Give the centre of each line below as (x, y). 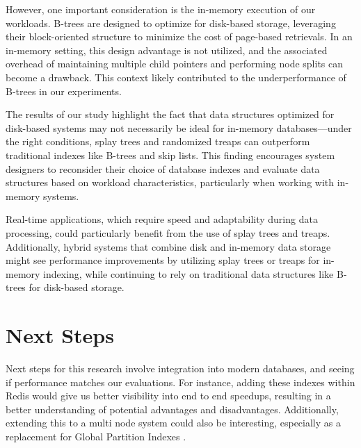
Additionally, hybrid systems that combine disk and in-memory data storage (168, 246)
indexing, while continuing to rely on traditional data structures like (188, 273)
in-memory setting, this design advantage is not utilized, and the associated (167, 50)
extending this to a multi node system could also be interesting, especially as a (173, 423)
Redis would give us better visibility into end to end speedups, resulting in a (168, 396)
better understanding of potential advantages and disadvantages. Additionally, (172, 409)
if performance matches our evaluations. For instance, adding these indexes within (180, 382)
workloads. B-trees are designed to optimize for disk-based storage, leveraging (171, 23)
